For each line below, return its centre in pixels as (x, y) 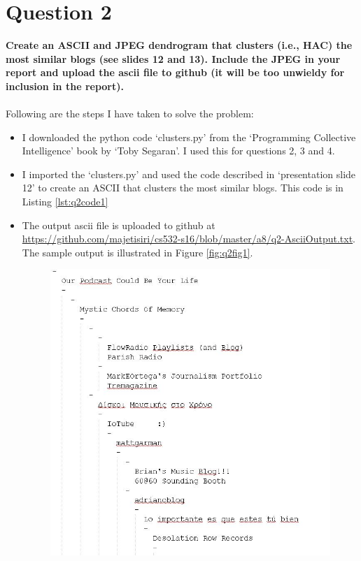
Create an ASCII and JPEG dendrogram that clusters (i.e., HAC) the (179, 45)
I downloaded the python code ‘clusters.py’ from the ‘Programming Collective (189, 137)
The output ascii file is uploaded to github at (119, 225)
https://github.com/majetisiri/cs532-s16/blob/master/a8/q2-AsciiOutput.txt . (189, 239)
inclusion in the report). (65, 86)
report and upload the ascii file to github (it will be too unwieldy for (175, 72)
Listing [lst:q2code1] (65, 202)
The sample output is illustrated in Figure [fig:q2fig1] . (137, 252)
